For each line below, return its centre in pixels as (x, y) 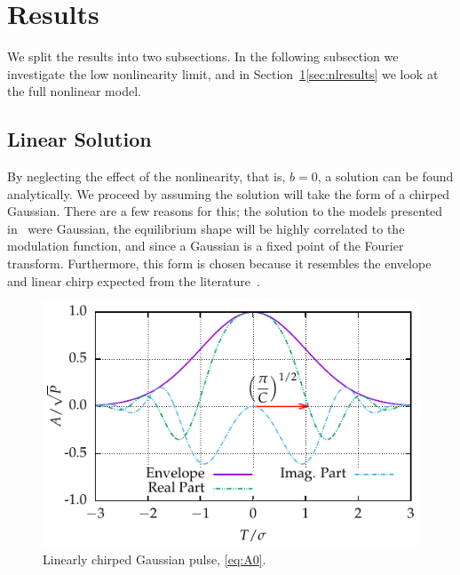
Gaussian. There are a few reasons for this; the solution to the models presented (225, 211)
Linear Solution (79, 139)
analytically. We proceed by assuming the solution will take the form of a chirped (229, 193)
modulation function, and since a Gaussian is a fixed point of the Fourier (206, 246)
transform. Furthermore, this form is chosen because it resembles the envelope (219, 264)
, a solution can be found (385, 176)
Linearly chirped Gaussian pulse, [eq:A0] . (155, 559)
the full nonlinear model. (74, 91)
